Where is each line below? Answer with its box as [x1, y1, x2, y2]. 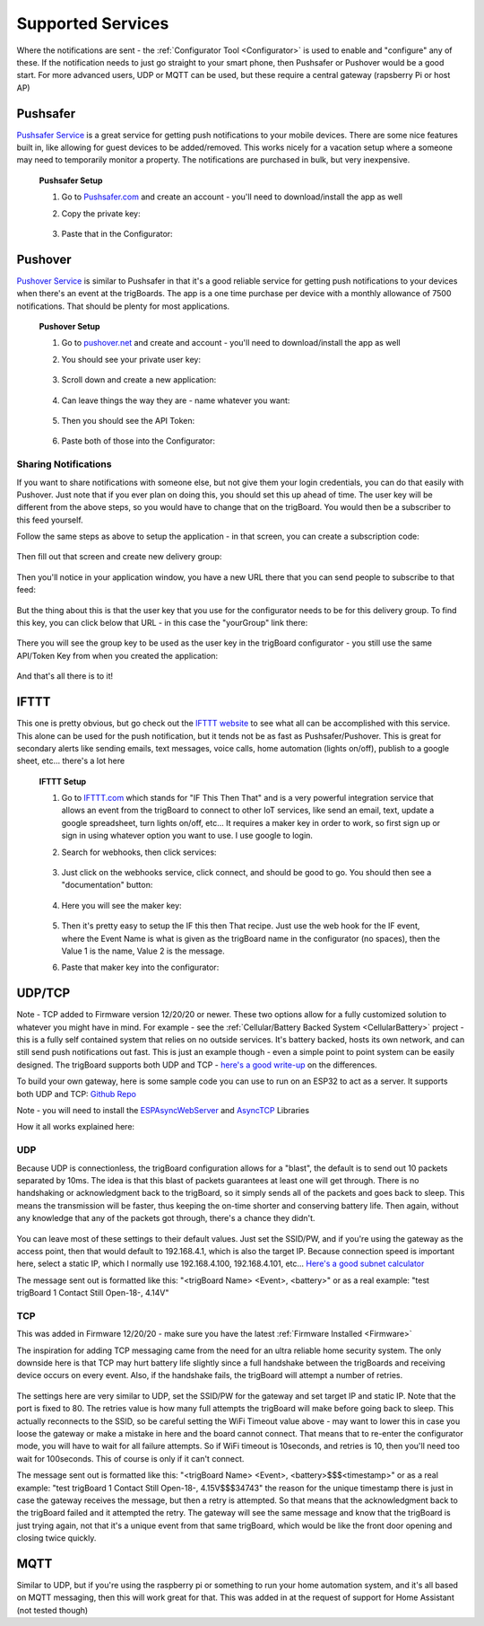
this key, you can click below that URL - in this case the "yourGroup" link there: [16, 618, 308, 628]
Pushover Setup [39, 321, 100, 332]
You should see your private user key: [61, 354, 202, 365]
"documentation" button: [61, 880, 153, 891]
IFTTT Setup [39, 776, 87, 787]
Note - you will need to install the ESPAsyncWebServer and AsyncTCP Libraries [16, 1105, 309, 1116]
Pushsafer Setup [39, 175, 103, 186]
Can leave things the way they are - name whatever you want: [61, 395, 290, 406]
